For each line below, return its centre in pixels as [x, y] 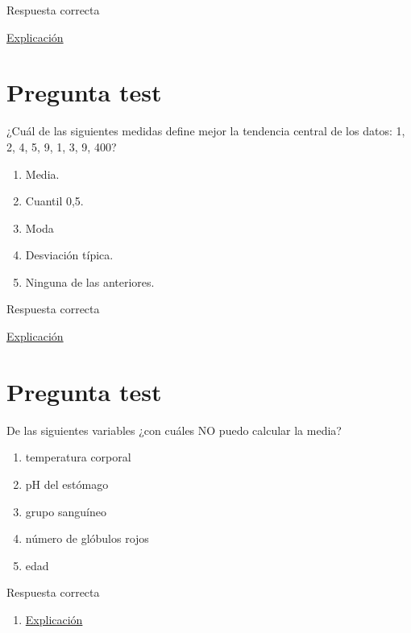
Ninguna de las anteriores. [90, 281]
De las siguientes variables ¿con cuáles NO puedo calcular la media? [174, 430]
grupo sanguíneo [66, 511]
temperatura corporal [78, 457]
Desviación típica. [69, 255]
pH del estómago [67, 484]
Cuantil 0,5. [54, 201]
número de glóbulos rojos [87, 538]
